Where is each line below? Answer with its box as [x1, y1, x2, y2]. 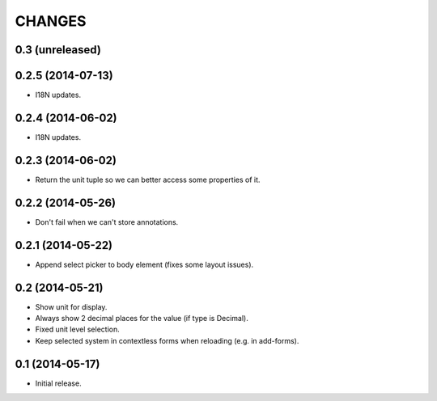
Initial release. [35, 378, 82, 388]
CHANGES [15, 12, 87, 30]
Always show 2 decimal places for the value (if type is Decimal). [35, 314, 248, 323]
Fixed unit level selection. [35, 324, 121, 335]
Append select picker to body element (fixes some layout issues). [35, 260, 254, 269]
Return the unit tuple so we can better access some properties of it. [35, 175, 261, 184]
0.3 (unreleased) [15, 43, 101, 57]
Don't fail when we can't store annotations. [35, 217, 179, 226]
